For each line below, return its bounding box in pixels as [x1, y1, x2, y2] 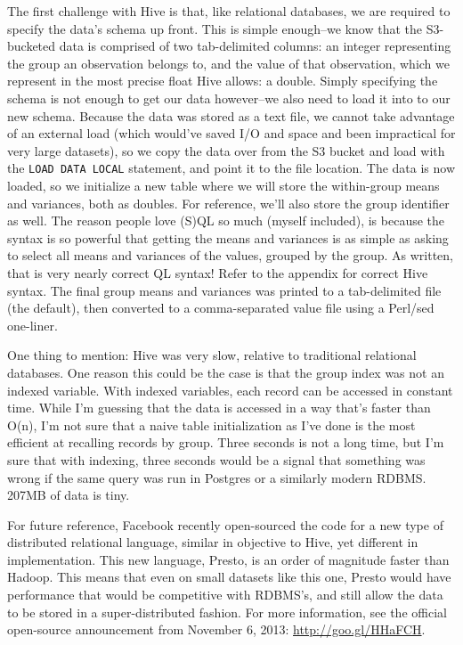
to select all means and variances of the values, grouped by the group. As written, [7, 246, 454, 265]
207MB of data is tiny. [7, 486, 130, 504]
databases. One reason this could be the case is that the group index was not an [7, 363, 444, 381]
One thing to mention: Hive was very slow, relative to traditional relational [7, 346, 417, 364]
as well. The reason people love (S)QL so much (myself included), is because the [7, 211, 445, 230]
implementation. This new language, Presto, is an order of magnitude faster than [7, 550, 450, 568]
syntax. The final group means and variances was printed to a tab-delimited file [7, 281, 442, 299]
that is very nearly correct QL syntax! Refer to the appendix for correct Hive [7, 263, 428, 282]
